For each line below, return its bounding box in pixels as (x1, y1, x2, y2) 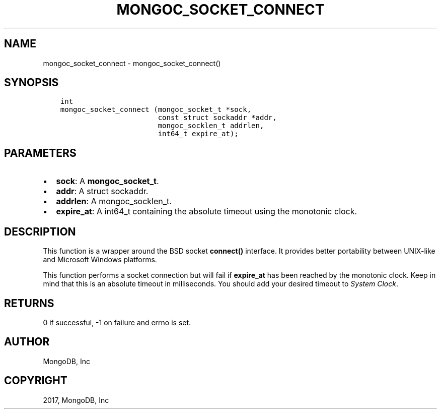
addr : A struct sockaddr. (56, 186, 149, 197)
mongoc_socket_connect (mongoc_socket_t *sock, (60, 105, 252, 114)
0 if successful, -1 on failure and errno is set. (43, 318, 191, 327)
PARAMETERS (4, 146, 77, 159)
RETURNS (4, 297, 54, 310)
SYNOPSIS (4, 76, 59, 89)
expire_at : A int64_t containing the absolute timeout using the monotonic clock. (56, 206, 357, 217)
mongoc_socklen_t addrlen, (158, 122, 264, 130)
